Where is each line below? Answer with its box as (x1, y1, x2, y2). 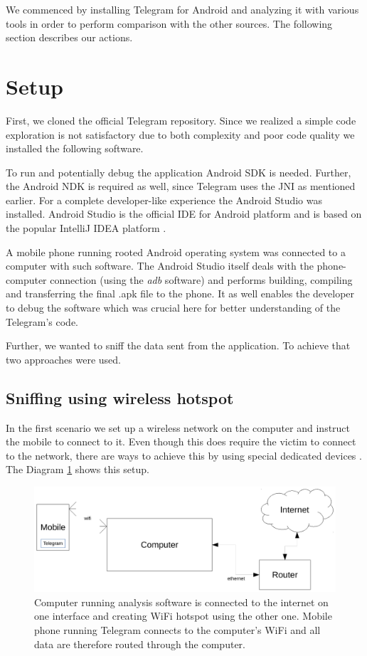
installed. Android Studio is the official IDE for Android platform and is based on (6, 206, 362, 221)
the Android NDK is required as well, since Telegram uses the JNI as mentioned (6, 179, 356, 194)
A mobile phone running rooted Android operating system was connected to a (6, 244, 346, 259)
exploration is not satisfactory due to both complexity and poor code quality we (6, 127, 355, 142)
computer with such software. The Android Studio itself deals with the (6, 258, 314, 273)
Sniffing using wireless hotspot (6, 386, 234, 408)
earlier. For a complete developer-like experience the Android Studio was (6, 192, 323, 207)
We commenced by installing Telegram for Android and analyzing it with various (6, 2, 359, 16)
